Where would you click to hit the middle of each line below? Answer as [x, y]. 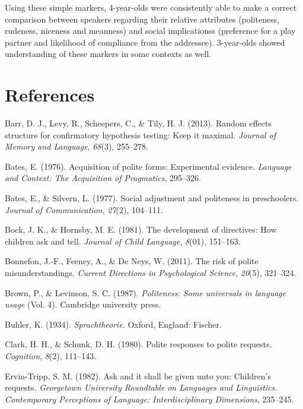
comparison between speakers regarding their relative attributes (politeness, [142, 19]
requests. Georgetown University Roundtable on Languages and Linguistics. [141, 387]
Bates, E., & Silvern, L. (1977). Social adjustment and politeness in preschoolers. [152, 198]
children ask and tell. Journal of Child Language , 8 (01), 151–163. [123, 241]
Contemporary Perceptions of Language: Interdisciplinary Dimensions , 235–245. [149, 399]
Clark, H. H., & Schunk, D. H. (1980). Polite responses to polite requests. [138, 344]
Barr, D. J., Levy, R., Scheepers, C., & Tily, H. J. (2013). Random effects [138, 123]
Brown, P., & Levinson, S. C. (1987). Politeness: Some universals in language [146, 292]
